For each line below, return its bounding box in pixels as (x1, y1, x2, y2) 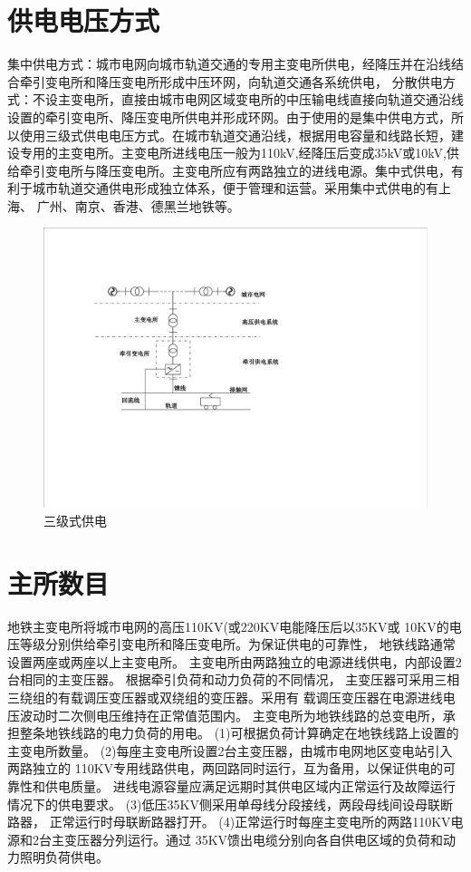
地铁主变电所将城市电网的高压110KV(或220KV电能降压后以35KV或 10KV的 (7, 616, 449, 635)
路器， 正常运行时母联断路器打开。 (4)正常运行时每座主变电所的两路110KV (7, 812, 451, 831)
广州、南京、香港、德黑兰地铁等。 (36, 196, 240, 215)
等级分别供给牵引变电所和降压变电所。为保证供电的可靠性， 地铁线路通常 (19, 635, 456, 654)
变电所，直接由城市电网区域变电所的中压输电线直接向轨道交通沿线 (70, 90, 464, 109)
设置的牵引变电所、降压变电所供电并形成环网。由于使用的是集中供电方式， (7, 107, 451, 126)
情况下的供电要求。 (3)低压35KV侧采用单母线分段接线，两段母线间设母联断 (7, 794, 453, 813)
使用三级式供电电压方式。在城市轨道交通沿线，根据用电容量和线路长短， (19, 125, 451, 144)
